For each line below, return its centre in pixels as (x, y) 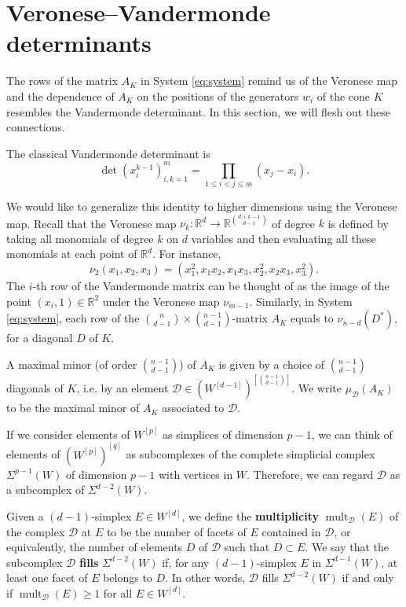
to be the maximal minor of (73, 408)
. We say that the (347, 547)
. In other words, (205, 578)
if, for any (186, 562)
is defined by (358, 223)
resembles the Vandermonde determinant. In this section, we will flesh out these (198, 111)
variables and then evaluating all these (283, 238)
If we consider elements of (68, 434)
